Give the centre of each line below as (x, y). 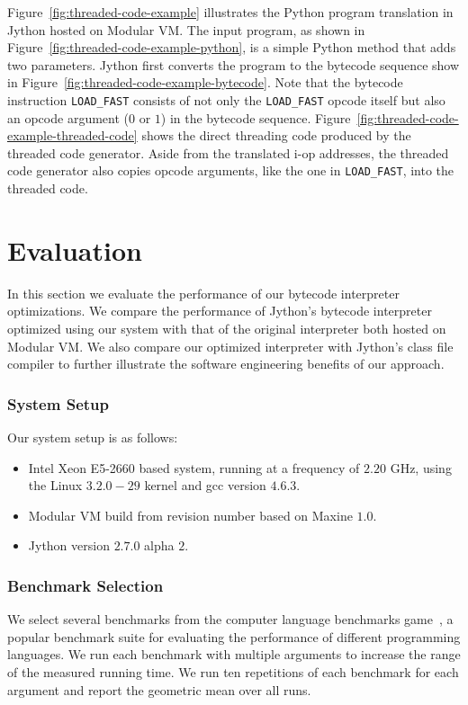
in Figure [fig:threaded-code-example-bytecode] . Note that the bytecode (205, 82)
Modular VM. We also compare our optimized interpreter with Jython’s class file (230, 346)
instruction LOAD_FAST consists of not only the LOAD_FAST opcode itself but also (226, 99)
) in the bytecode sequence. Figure (256, 117)
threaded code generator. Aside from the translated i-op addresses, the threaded (228, 152)
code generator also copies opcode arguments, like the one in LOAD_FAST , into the (231, 170)
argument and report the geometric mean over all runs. (159, 689)
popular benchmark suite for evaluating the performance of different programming (234, 636)
